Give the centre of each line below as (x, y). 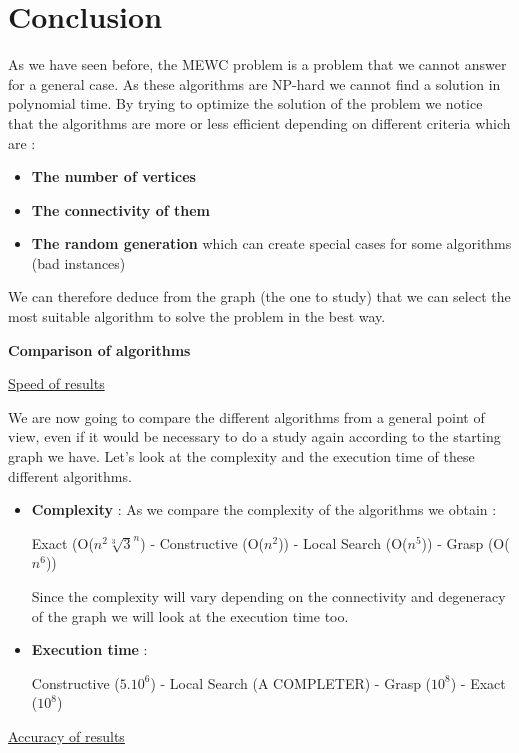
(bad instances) (78, 262)
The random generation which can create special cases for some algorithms (271, 243)
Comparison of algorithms (99, 349)
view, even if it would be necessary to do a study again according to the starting (254, 436)
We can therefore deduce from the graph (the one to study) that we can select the (259, 296)
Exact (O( (62, 542)
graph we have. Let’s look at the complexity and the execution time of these (241, 456)
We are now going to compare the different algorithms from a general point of (246, 416)
